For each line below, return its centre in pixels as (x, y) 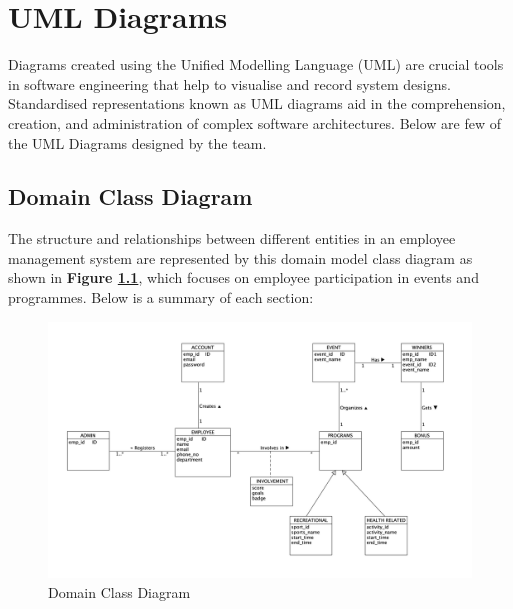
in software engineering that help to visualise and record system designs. (229, 83)
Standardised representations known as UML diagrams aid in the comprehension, (257, 103)
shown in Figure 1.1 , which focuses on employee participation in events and (243, 277)
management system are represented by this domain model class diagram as (240, 257)
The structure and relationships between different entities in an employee (232, 238)
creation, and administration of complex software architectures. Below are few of (254, 122)
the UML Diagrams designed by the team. (137, 142)
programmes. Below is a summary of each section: (161, 297)
